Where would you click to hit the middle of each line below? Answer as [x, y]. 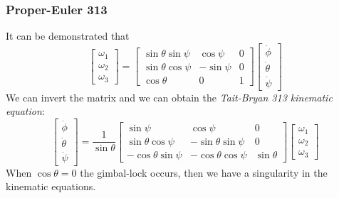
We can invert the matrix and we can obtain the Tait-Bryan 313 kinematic [169, 97]
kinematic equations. [51, 186]
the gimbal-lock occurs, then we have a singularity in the [204, 172]
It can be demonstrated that [68, 36]
